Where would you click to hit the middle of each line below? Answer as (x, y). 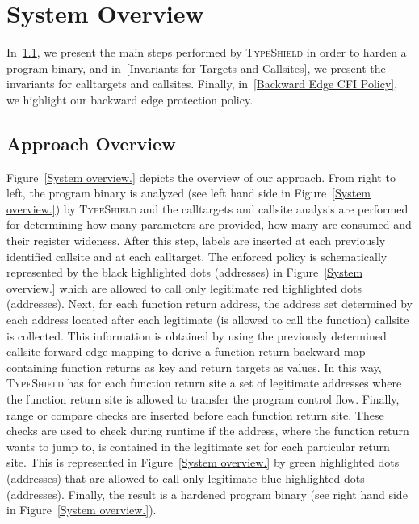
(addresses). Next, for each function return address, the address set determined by (209, 304)
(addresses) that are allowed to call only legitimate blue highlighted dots (186, 478)
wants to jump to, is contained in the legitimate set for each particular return (198, 446)
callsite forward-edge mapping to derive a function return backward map (186, 351)
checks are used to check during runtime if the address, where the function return (208, 431)
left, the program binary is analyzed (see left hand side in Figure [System (189, 193)
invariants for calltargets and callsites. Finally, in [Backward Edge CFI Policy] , (202, 84)
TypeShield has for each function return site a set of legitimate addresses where (204, 383)
